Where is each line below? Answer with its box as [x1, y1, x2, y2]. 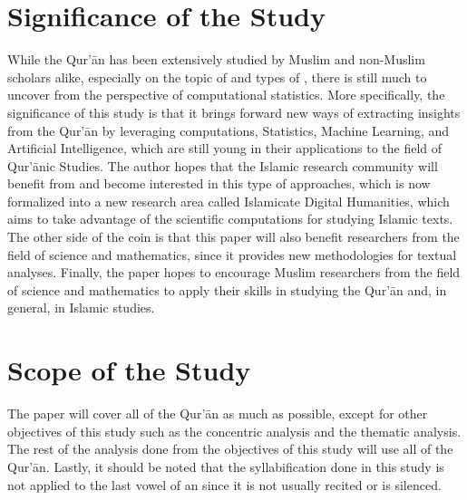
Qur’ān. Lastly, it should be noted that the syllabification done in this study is [7, 457, 444, 476]
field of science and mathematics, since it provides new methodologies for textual [7, 245, 457, 264]
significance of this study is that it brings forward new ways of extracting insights [7, 102, 461, 121]
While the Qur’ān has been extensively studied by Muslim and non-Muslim [7, 50, 425, 69]
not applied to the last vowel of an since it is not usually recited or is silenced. [7, 475, 442, 494]
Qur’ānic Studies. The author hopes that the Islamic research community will [7, 156, 438, 175]
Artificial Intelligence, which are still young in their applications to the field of [7, 139, 443, 158]
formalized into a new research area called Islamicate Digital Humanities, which [7, 191, 450, 210]
